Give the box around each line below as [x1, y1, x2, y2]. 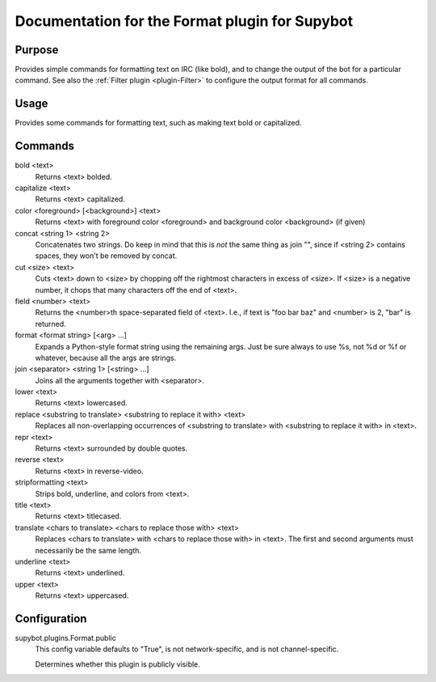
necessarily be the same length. [35, 545, 141, 555]
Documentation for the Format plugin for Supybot [15, 12, 354, 30]
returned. [35, 319, 66, 328]
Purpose [15, 43, 59, 57]
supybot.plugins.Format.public [15, 633, 116, 643]
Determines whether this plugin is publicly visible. [35, 659, 201, 669]
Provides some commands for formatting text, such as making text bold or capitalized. [15, 118, 302, 128]
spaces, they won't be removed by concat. [35, 251, 178, 261]
